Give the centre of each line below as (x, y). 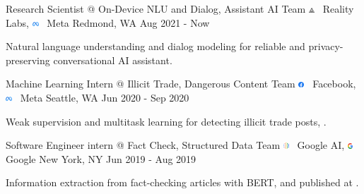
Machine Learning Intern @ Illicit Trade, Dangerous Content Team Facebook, (181, 84)
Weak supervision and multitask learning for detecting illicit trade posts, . (166, 121)
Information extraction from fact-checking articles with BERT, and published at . (182, 182)
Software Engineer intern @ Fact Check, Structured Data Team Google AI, (175, 145)
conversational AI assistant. (113, 60)
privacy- (326, 46)
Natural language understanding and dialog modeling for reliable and (155, 46)
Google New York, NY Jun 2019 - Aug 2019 (101, 158)
